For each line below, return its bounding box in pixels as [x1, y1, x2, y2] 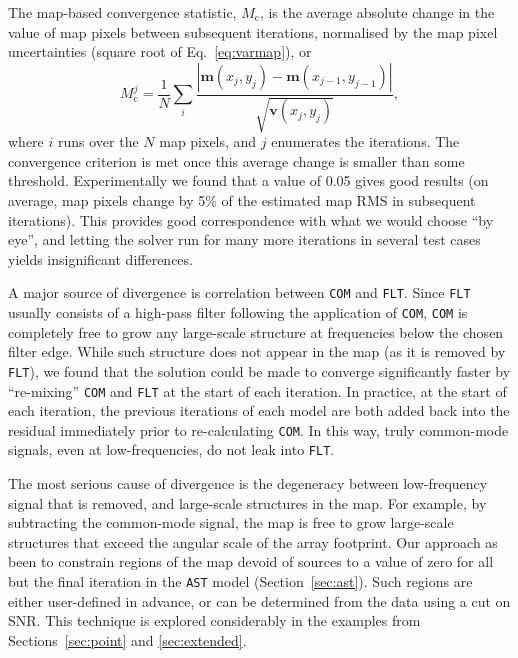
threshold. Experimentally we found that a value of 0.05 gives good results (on [8, 170, 489, 191]
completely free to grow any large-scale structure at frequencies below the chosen [8, 321, 504, 342]
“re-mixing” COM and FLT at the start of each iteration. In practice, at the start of [8, 380, 507, 401]
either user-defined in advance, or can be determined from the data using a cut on [8, 590, 511, 611]
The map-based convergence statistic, [8, 2, 237, 22]
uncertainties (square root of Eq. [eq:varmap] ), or [8, 41, 312, 62]
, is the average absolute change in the [259, 2, 495, 22]
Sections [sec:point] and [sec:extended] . [8, 629, 247, 650]
